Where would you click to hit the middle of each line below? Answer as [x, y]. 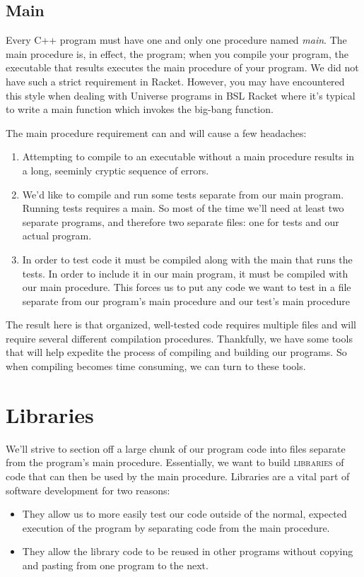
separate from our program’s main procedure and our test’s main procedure [186, 301]
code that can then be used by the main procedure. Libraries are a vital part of [178, 476]
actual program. [57, 236]
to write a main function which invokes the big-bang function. [140, 109]
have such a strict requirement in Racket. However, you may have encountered [175, 81]
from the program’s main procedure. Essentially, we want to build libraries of [175, 462]
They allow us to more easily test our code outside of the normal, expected [184, 514]
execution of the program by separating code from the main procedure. [176, 527]
